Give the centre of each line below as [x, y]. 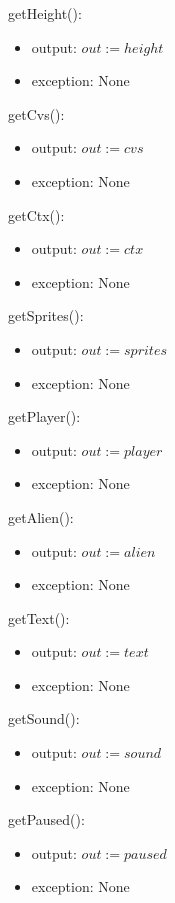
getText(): [39, 617]
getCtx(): [36, 214]
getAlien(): [41, 516]
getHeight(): [45, 13]
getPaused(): [46, 819]
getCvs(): [36, 113]
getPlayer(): [44, 416]
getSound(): [44, 718]
